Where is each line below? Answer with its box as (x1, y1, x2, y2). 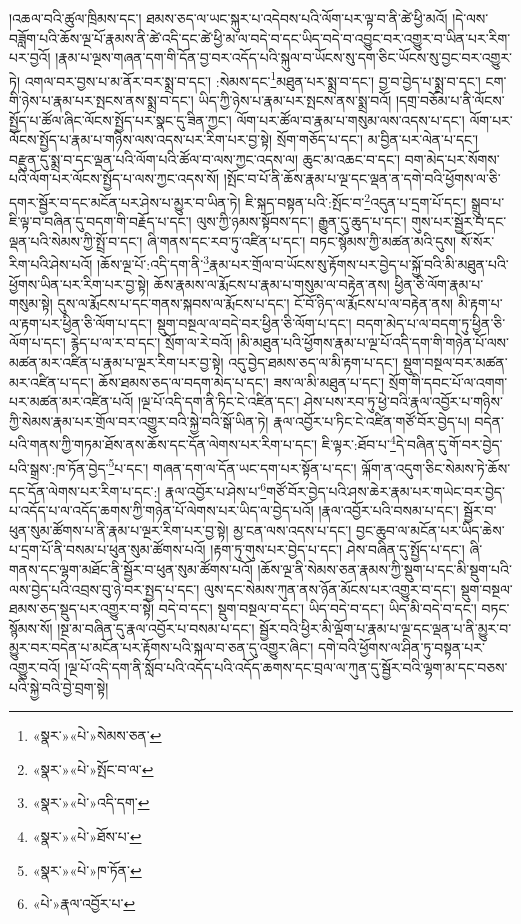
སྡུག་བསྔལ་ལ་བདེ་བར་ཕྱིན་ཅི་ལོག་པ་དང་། (156, 312, 352, 333)
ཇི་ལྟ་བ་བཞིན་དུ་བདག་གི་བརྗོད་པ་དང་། (9, 211, 192, 232)
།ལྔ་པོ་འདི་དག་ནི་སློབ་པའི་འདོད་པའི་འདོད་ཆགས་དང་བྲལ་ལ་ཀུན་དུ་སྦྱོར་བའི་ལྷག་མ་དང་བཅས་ (64, 656, 508, 677)
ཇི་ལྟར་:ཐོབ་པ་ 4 (321, 431, 396, 455)
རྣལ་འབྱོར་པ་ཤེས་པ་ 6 (165, 477, 267, 501)
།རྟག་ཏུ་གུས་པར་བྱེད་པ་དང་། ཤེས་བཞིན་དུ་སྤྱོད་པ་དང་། (210, 539, 465, 560)
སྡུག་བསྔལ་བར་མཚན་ (402, 352, 508, 373)
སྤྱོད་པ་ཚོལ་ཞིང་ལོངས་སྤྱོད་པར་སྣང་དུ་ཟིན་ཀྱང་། (9, 109, 232, 130)
